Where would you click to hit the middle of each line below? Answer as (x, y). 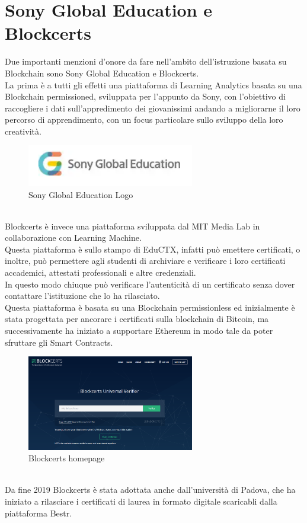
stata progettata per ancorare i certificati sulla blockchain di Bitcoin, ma (137, 319)
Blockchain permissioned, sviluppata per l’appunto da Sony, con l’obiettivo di (145, 96)
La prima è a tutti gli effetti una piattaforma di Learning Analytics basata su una (153, 84)
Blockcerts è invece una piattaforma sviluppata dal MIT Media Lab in (132, 226)
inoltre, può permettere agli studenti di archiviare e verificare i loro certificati (145, 261)
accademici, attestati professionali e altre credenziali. (100, 272)
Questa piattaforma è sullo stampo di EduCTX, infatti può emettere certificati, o (153, 249)
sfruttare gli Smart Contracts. (59, 342)
